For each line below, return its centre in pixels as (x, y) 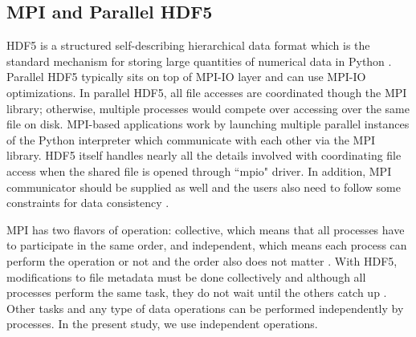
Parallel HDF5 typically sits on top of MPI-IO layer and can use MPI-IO (186, 77)
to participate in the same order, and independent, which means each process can (207, 245)
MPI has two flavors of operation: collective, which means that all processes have (206, 229)
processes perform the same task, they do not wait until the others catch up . (197, 292)
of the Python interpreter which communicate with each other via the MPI (191, 139)
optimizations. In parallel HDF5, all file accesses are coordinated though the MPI (207, 92)
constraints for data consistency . (88, 203)
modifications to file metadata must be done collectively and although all (186, 276)
